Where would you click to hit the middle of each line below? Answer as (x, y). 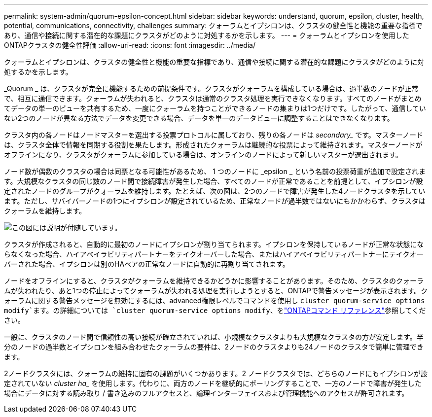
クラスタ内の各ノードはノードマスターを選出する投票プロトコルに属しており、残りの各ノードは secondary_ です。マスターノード (214, 135)
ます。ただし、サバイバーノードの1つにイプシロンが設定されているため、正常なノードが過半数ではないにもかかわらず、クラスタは (215, 201)
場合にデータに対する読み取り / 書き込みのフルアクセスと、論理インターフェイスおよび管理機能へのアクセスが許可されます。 (206, 393)
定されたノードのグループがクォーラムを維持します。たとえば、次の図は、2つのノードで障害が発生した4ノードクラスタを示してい (215, 191)
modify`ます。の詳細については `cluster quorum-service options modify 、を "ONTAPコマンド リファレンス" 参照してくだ (215, 310)
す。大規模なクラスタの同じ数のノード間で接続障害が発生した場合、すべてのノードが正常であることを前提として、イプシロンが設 (214, 181)
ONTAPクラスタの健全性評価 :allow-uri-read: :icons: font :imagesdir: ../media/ (130, 45)
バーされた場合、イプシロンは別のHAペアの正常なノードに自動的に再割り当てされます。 (147, 264)
